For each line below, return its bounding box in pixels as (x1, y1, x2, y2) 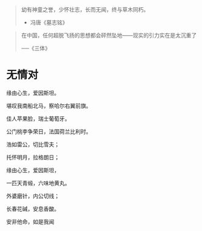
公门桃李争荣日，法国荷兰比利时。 (6, 127, 92, 135)
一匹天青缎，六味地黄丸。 (6, 179, 70, 187)
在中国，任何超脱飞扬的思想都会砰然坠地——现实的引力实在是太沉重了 (21, 32, 197, 39)
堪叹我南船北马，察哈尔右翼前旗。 (6, 102, 92, 109)
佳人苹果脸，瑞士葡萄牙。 (6, 115, 70, 122)
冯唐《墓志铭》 (30, 19, 68, 26)
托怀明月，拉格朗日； (6, 153, 59, 161)
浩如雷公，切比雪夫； (6, 141, 59, 148)
